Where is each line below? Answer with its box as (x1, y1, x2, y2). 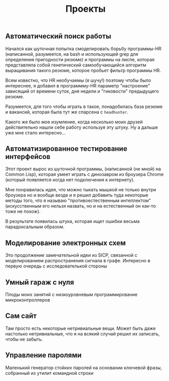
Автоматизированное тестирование (5, 144, 127, 153)
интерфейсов (5, 152, 51, 161)
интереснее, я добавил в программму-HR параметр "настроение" (5, 82, 150, 88)
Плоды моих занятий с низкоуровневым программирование (5, 292, 137, 298)
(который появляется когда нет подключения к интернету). (5, 177, 135, 183)
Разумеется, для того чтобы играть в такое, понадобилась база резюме (5, 103, 163, 109)
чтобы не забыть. (5, 336, 43, 342)
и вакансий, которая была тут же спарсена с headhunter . (5, 108, 129, 115)
